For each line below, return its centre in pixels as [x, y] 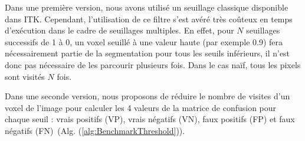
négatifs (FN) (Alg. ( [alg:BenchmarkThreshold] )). [95, 130]
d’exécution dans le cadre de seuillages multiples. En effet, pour [119, 30]
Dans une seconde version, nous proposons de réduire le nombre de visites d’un [147, 96]
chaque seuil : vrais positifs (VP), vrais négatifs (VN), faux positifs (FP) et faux [150, 119]
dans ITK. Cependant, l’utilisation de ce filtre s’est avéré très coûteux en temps [149, 19]
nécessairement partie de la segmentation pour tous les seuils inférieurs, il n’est [147, 53]
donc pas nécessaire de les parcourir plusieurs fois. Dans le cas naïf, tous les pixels [153, 64]
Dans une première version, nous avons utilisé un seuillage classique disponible [147, 7]
